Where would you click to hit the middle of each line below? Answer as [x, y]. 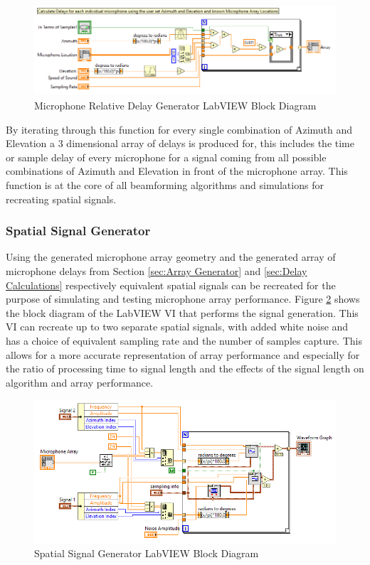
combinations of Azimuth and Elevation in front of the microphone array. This [177, 171]
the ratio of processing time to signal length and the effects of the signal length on [185, 368]
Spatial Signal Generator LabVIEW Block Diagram [147, 553]
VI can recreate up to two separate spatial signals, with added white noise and [177, 327]
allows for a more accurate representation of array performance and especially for [183, 354]
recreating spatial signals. [61, 199]
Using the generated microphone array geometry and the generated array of [171, 257]
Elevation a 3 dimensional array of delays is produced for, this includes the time [180, 143]
